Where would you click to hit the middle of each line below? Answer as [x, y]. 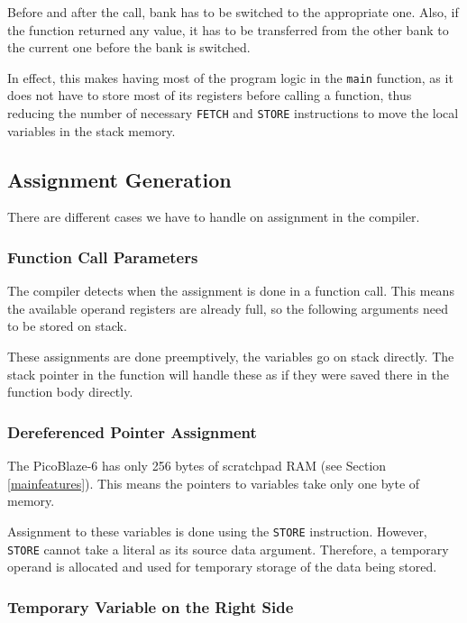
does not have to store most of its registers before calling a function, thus [210, 95]
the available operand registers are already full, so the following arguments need [228, 308]
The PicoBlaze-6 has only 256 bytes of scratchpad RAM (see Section [197, 466]
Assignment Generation [119, 179]
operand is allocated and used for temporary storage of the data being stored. [222, 567]
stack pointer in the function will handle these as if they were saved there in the [229, 374]
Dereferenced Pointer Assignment [132, 431]
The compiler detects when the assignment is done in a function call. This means [231, 291]
